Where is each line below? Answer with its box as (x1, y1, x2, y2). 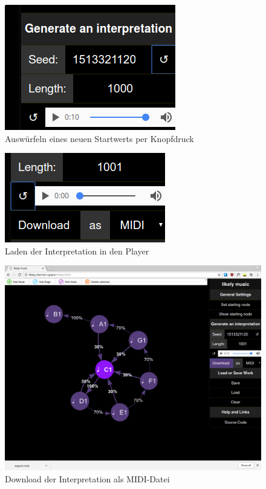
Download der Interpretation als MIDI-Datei (5, 473, 170, 485)
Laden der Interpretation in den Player (5, 244, 149, 257)
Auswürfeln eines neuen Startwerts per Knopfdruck (5, 132, 194, 144)
